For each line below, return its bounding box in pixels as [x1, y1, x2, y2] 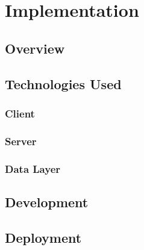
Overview [5, 39, 65, 57]
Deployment [5, 228, 82, 246]
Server [5, 133, 37, 148]
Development [5, 192, 89, 211]
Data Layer [5, 161, 61, 176]
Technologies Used [5, 74, 122, 93]
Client [5, 105, 35, 120]
